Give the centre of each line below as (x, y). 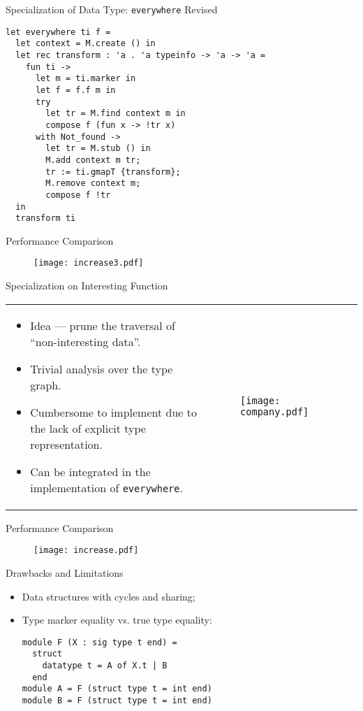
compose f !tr (78, 195)
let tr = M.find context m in (116, 114)
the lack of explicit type (88, 428)
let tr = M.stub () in (98, 149)
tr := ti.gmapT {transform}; (113, 172)
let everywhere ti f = (58, 32)
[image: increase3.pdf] (89, 263)
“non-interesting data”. (86, 341)
